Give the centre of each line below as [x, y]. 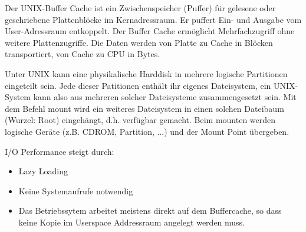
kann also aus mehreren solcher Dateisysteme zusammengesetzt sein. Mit [165, 97]
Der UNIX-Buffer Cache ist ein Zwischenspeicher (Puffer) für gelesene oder [140, 8]
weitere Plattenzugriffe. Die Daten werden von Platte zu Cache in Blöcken [139, 42]
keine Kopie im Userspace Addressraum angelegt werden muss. [132, 222]
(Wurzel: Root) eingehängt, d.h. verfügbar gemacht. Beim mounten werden [140, 120]
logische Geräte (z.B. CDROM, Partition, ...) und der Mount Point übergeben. [147, 131]
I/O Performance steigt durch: [60, 151]
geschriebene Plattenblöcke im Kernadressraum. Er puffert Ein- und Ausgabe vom [153, 19]
